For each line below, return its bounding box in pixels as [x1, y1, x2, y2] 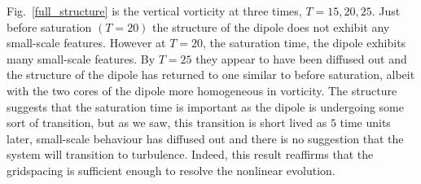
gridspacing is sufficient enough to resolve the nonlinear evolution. [7, 161, 335, 178]
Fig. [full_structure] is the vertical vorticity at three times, [7, 2, 302, 19]
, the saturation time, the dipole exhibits [203, 34, 406, 51]
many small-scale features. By [7, 50, 156, 67]
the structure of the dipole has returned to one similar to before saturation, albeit [7, 66, 415, 83]
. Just [371, 2, 401, 19]
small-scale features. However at [7, 34, 166, 51]
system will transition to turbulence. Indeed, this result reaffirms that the [7, 146, 374, 163]
